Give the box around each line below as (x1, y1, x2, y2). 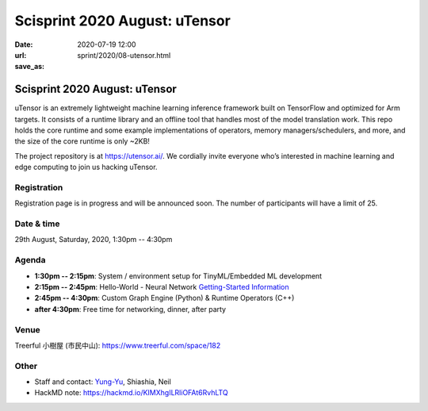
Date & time (14, 218, 60, 229)
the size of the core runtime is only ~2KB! (14, 136, 151, 146)
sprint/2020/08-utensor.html (77, 50, 171, 60)
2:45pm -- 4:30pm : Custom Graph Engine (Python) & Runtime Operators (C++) (34, 294, 295, 303)
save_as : (14, 62, 45, 71)
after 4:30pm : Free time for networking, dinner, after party (34, 304, 226, 313)
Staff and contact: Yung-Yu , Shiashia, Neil (34, 377, 172, 386)
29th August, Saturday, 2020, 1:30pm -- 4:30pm (14, 235, 173, 244)
